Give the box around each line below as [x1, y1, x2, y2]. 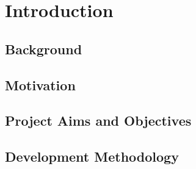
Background [5, 39, 82, 58]
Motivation [5, 75, 76, 94]
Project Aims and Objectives [5, 111, 192, 130]
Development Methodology [5, 147, 179, 166]
